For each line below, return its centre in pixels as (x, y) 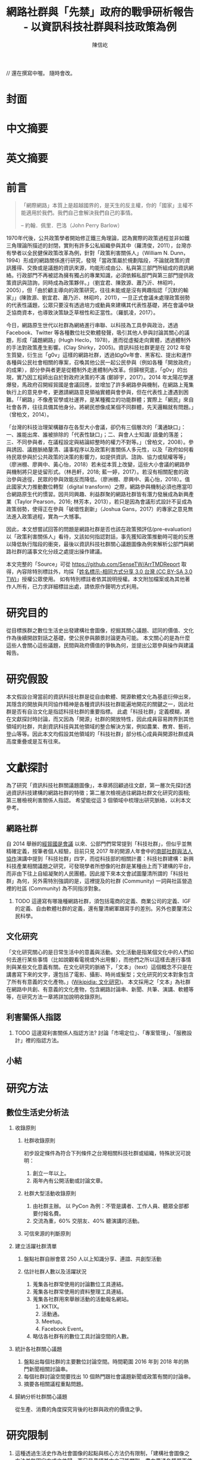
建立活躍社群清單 (36, 1246)
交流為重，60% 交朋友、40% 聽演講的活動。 (87, 1221)
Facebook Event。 (64, 1329)
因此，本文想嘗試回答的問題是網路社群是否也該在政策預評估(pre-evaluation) (99, 529)
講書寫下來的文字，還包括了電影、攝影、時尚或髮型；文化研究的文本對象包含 (100, 974)
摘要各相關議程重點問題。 (55, 1384)
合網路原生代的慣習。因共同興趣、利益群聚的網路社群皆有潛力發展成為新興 (97, 494)
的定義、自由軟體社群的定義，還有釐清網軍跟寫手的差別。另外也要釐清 (101, 908)
